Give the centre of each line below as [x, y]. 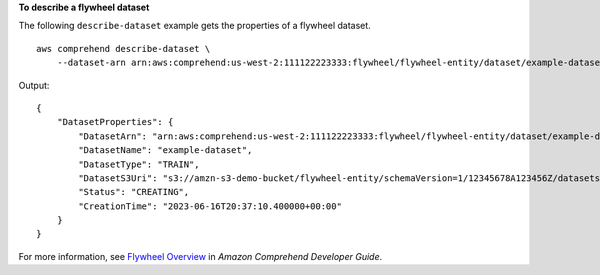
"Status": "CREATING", [134, 192]
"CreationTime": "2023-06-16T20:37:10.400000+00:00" [210, 206]
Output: [34, 85]
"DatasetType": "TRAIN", [139, 164]
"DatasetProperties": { [115, 122]
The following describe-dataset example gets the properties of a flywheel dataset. [195, 26]
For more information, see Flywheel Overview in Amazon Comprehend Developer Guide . [200, 256]
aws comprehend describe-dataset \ [123, 48]
